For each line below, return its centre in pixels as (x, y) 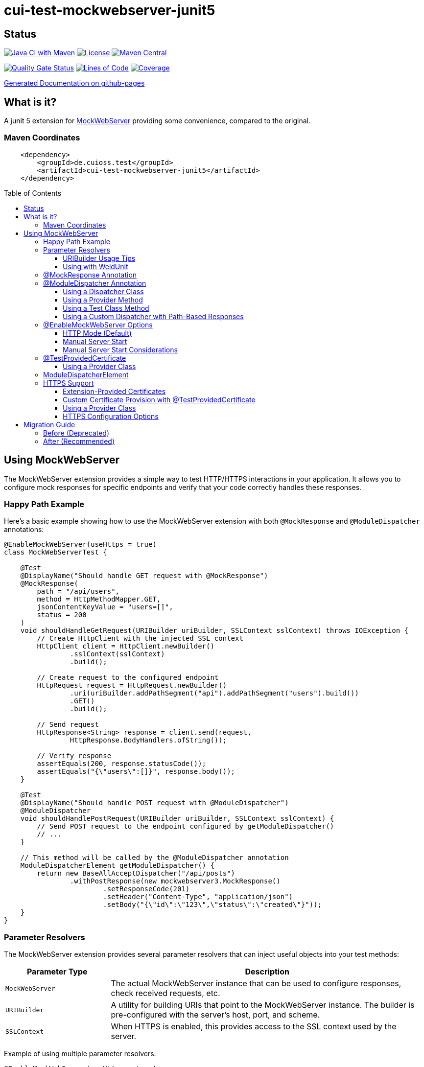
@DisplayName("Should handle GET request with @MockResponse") (144, 576)
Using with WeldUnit (95, 266)
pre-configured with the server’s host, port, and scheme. (215, 1015)
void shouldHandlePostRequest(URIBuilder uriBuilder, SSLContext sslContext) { (177, 819)
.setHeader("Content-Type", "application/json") (198, 897)
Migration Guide (49, 424)
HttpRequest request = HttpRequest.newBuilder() (132, 685)
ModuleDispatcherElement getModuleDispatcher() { (117, 866)
